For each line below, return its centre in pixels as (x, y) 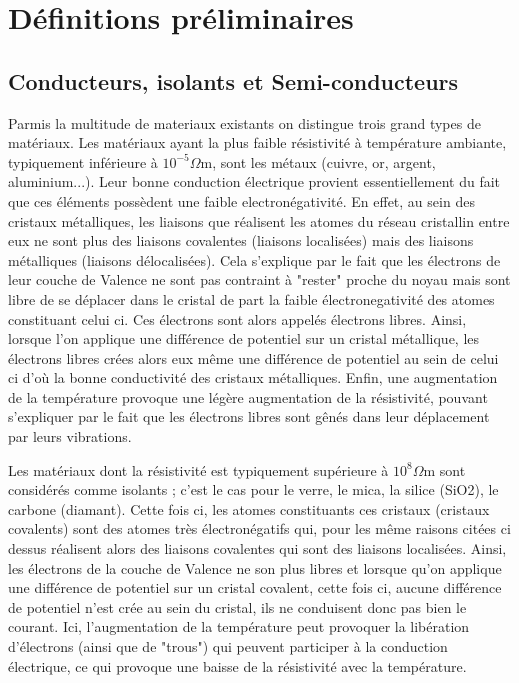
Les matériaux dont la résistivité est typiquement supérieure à (198, 469)
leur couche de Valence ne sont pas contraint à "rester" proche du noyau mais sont (259, 279)
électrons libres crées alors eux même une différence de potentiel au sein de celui (253, 357)
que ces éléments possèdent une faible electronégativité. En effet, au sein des (241, 200)
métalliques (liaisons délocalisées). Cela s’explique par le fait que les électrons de (254, 259)
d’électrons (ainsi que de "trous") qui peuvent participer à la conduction (228, 646)
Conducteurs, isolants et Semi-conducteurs (233, 80)
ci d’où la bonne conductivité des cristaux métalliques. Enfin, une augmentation (253, 377)
